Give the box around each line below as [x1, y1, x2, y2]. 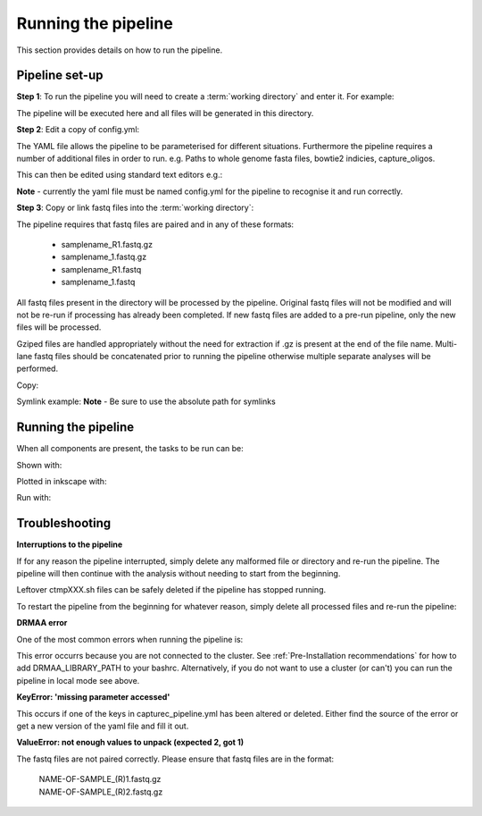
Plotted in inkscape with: [16, 475, 107, 486]
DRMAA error [16, 618, 68, 628]
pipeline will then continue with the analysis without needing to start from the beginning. [16, 568, 341, 579]
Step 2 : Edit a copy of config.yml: [16, 124, 140, 135]
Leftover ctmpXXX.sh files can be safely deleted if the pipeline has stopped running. [16, 585, 326, 595]
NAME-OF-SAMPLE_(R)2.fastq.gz [38, 787, 163, 797]
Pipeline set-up [16, 68, 104, 83]
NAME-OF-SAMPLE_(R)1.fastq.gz [38, 774, 162, 785]
